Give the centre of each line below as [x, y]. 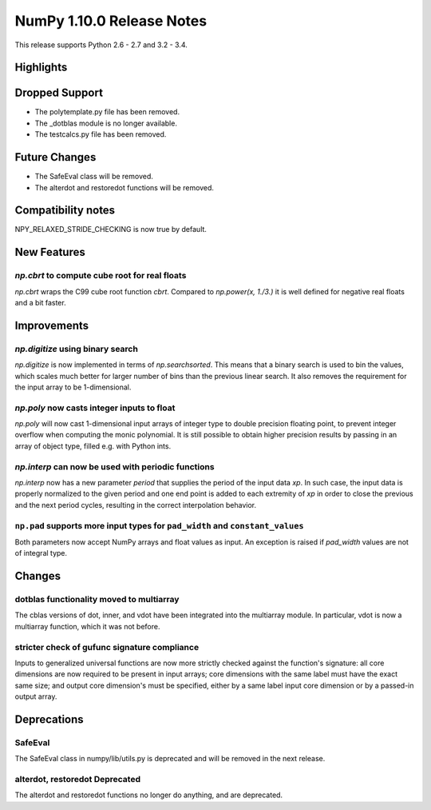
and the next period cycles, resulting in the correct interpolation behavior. [136, 505]
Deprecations [49, 719]
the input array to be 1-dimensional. [73, 387]
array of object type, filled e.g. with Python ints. [93, 446]
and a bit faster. [41, 303]
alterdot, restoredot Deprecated [78, 780]
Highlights [41, 68]
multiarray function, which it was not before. [87, 626]
